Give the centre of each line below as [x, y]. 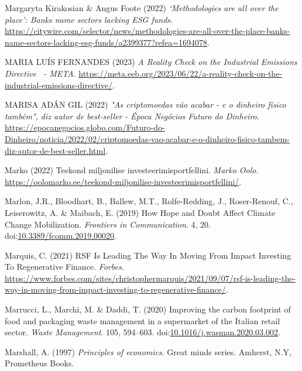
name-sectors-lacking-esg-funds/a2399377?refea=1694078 [106, 42]
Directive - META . [40, 73]
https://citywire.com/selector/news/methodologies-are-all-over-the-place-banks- [147, 31]
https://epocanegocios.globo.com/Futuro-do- [85, 127]
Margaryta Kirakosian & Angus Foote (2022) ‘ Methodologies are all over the [142, 8]
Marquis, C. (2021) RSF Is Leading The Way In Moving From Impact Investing [148, 255]
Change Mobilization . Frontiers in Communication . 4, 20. [108, 224]
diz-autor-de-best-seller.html [55, 150]
